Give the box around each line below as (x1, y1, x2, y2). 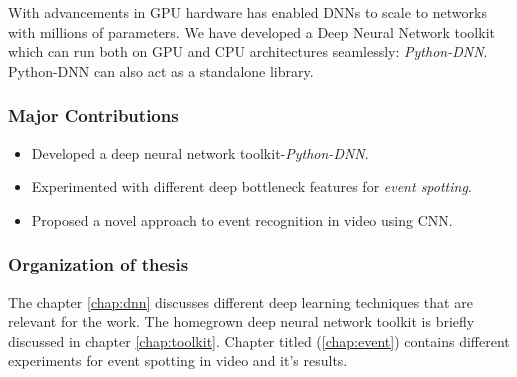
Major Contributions (8, 103, 179, 128)
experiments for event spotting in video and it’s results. (8, 350, 348, 371)
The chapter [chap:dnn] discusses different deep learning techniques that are (8, 291, 473, 312)
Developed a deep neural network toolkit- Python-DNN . (31, 142, 369, 163)
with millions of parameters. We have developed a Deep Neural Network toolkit (8, 21, 495, 42)
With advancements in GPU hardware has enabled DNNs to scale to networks (8, 2, 487, 22)
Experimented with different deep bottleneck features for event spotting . (31, 176, 472, 197)
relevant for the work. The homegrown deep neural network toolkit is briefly (8, 311, 475, 332)
